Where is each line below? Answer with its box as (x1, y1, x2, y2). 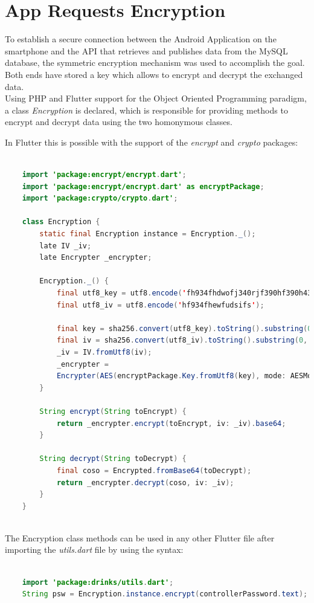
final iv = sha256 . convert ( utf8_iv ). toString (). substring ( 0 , (56, 336, 308, 345)
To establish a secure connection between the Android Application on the (5, 33, 277, 45)
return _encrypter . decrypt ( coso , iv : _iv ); (56, 478, 234, 487)
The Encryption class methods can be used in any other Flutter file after (5, 531, 275, 544)
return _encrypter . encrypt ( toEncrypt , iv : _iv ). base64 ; (56, 419, 286, 428)
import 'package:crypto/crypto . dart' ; (22, 194, 178, 203)
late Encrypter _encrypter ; (39, 253, 152, 262)
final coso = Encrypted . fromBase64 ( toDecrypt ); (56, 466, 252, 475)
